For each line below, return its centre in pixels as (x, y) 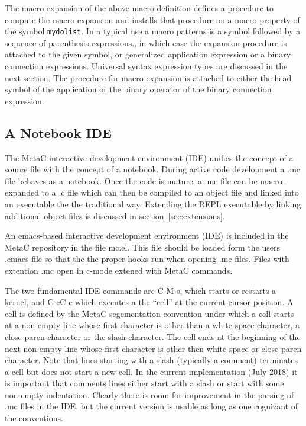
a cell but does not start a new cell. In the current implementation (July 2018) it (151, 371)
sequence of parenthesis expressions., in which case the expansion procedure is (146, 42)
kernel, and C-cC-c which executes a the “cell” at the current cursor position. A (149, 302)
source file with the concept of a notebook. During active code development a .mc (153, 169)
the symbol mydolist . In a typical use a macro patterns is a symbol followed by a (153, 31)
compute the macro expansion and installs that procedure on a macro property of (152, 19)
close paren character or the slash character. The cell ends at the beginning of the (153, 336)
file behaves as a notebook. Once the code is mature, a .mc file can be (131, 180)
